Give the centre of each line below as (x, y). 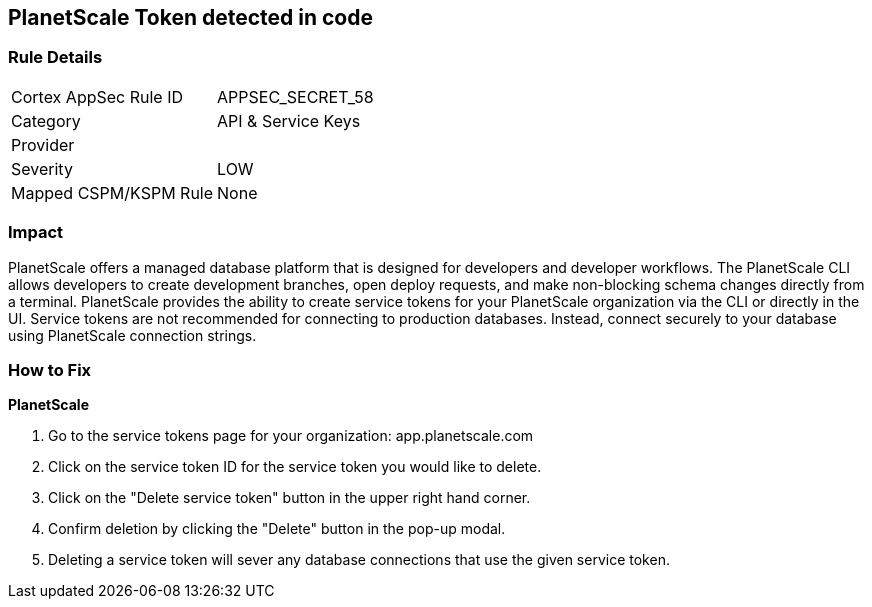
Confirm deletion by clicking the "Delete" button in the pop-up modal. (277, 529)
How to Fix (50, 369)
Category (46, 120)
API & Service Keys (289, 120)
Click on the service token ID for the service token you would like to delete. (295, 467)
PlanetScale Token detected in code (190, 17)
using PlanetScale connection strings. (132, 335)
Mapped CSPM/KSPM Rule (112, 192)
